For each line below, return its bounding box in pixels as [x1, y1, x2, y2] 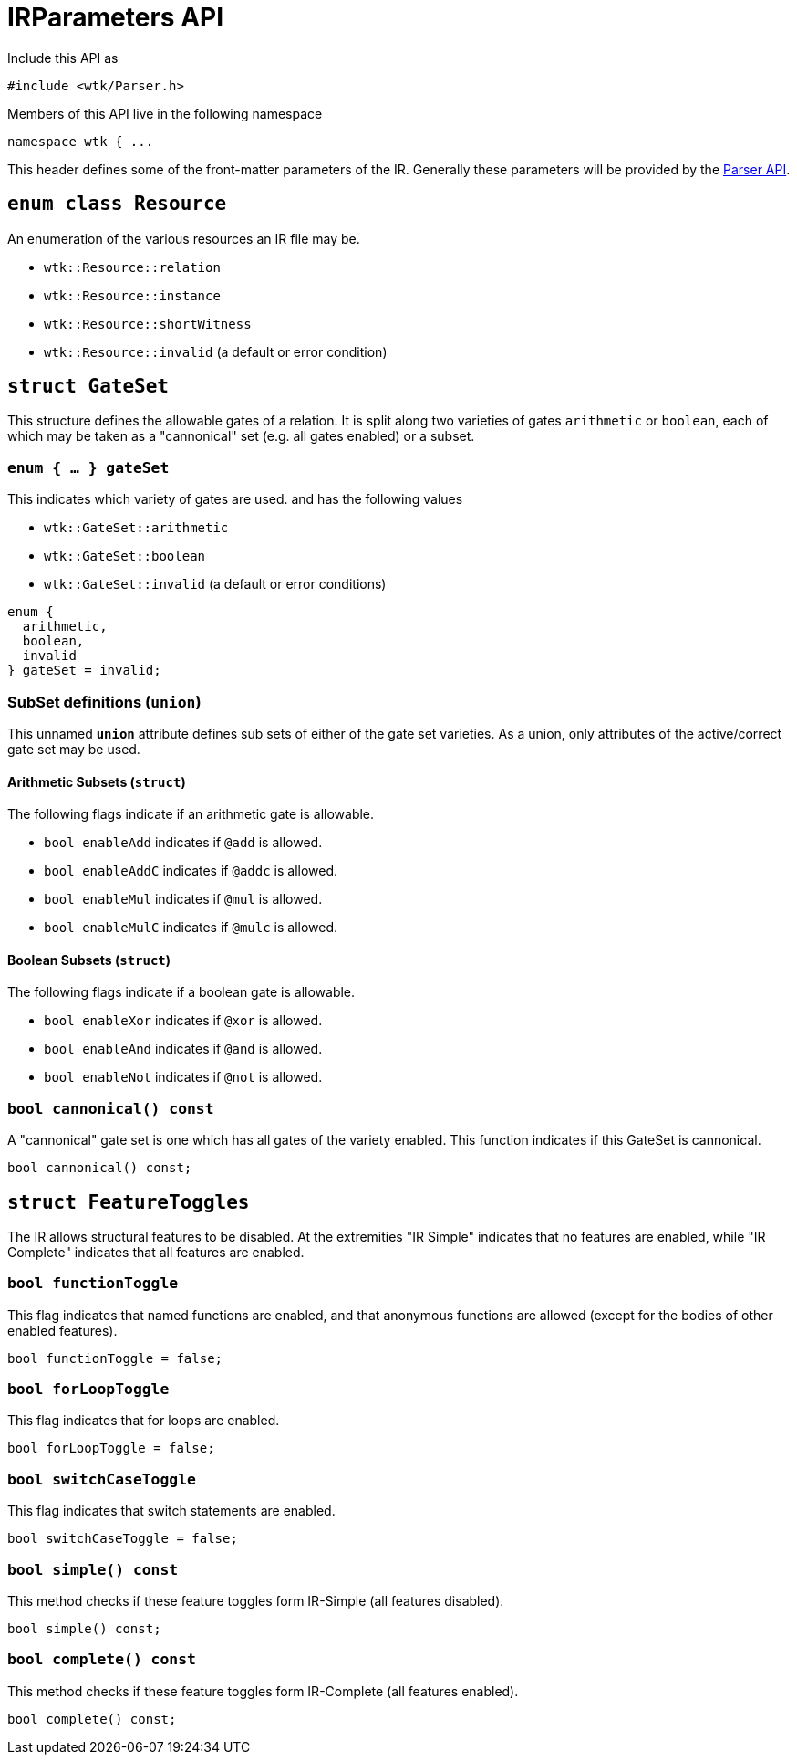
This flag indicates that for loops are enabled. [7, 1412, 280, 1429]
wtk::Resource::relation [44, 259, 221, 275]
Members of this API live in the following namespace [7, 105, 323, 121]
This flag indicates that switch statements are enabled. [7, 1503, 336, 1519]
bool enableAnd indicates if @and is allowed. [44, 1041, 323, 1057]
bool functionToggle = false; [7, 1350, 223, 1366]
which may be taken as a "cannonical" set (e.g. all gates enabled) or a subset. [7, 428, 475, 445]
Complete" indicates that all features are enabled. [7, 1243, 305, 1260]
